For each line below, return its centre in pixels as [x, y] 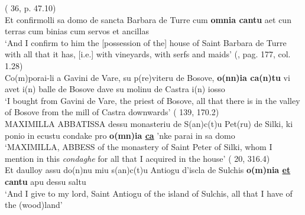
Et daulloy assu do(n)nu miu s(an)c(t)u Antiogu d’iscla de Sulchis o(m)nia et [148, 170]
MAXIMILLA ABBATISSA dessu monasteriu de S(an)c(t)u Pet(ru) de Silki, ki [149, 123]
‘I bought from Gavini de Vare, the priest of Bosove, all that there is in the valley [152, 100]
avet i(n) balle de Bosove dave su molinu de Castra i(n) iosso [115, 89]
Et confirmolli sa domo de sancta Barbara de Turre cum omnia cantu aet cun [148, 19]
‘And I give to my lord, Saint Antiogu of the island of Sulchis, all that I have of [149, 193]
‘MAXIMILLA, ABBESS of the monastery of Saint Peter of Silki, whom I [139, 147]
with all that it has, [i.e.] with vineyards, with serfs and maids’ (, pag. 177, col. [148, 54]
